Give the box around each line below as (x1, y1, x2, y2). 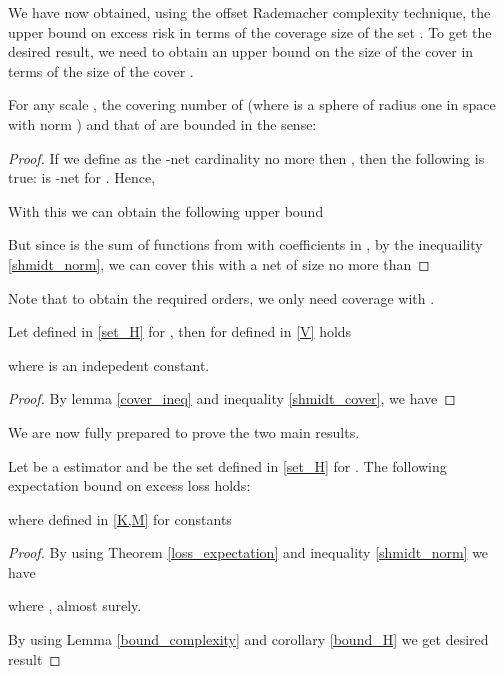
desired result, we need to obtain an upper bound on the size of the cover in (8, 41, 474, 62)
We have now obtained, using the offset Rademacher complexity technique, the (8, 2, 491, 22)
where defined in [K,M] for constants (8, 508, 232, 529)
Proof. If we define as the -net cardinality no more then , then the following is (8, 147, 485, 168)
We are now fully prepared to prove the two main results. (8, 421, 360, 442)
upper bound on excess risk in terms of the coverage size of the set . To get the (8, 21, 492, 42)
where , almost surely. (8, 595, 142, 616)
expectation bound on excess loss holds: (8, 475, 251, 496)
